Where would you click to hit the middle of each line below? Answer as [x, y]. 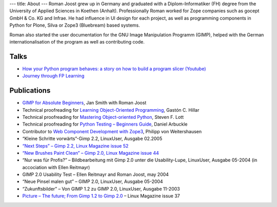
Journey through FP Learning [53, 76]
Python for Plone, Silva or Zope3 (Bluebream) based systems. [75, 25]
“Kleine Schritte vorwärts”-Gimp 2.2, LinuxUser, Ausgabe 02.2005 [92, 139]
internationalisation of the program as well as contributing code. [77, 42]
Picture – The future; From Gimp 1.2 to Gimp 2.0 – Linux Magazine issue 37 [101, 196]
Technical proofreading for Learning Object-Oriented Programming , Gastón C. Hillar [111, 110]
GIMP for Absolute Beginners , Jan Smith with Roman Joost [84, 103]
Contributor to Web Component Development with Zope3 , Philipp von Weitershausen [112, 131]
